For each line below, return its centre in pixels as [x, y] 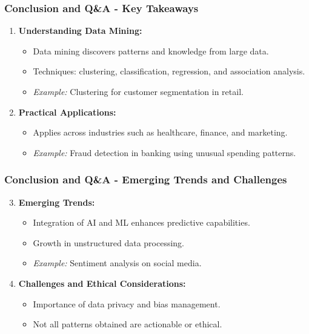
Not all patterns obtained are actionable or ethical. [128, 324]
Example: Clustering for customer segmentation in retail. [138, 91]
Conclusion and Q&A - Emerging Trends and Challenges [146, 179]
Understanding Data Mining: [80, 31]
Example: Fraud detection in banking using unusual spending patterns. [164, 152]
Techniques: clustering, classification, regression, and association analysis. [169, 71]
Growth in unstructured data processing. [109, 242]
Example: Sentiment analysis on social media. [117, 263]
